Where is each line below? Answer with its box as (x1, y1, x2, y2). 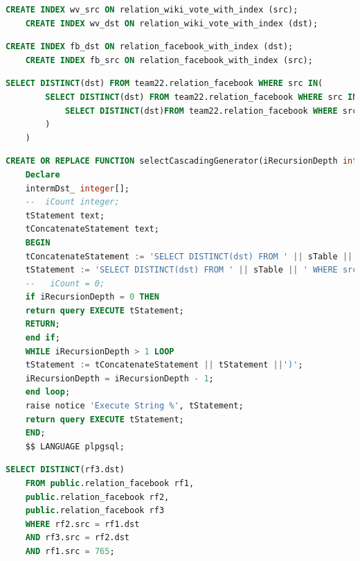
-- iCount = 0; (25, 278, 105, 288)
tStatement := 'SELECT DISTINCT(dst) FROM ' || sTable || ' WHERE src (25, 265, 358, 275)
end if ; (25, 333, 60, 343)
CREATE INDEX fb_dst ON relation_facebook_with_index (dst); (6, 42, 294, 52)
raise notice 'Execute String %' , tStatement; (25, 401, 244, 411)
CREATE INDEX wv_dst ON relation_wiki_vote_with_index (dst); (25, 18, 318, 28)
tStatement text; (25, 210, 105, 221)
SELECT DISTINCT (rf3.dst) (6, 465, 125, 475)
